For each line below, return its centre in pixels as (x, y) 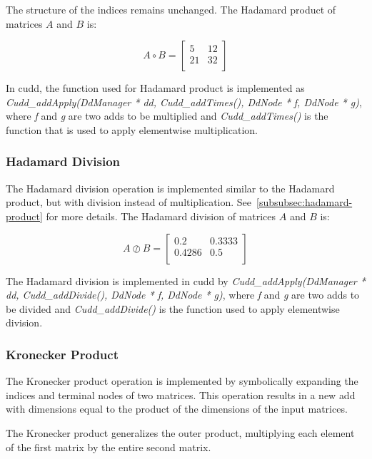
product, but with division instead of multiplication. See (129, 202)
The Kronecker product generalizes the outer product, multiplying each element (180, 432)
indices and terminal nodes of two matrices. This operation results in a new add (181, 394)
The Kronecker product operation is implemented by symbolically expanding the (182, 381)
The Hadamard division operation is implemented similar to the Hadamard (170, 188)
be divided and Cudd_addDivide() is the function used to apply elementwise (173, 308)
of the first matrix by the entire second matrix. (109, 447)
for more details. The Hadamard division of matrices (161, 216)
